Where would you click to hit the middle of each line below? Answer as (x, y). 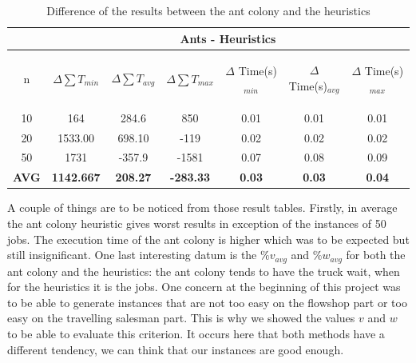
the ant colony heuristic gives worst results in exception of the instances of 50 (197, 223)
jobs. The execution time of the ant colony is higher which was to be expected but (208, 239)
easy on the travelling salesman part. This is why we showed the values (181, 318)
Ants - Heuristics (228, 38)
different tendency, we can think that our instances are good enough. (176, 349)
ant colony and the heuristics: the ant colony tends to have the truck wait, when (204, 271)
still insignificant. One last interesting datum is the (132, 255)
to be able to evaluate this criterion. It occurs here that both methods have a (196, 333)
